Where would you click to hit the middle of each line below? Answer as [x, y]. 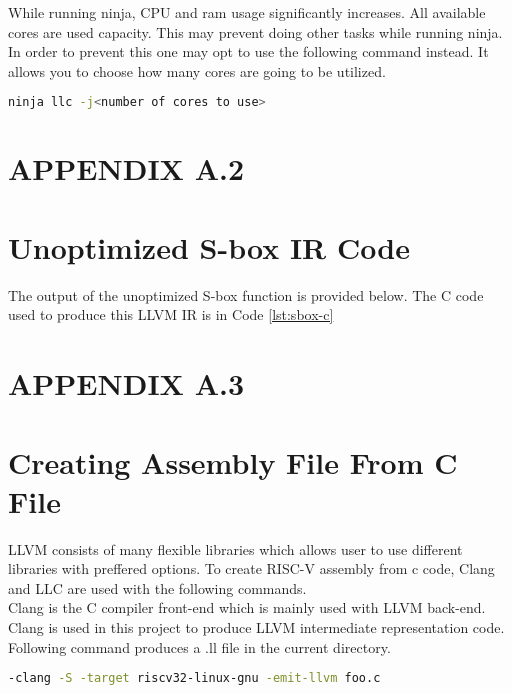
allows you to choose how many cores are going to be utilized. [197, 70]
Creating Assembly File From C [233, 461]
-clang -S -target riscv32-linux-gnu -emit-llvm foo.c [194, 678]
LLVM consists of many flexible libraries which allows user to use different [235, 548]
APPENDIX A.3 [126, 383]
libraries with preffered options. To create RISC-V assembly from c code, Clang [251, 568]
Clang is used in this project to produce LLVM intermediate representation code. [256, 627]
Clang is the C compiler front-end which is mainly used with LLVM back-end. [247, 607]
